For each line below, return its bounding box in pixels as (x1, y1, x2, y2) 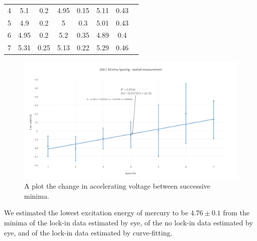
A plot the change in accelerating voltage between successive (24, 181, 211, 191)
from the (223, 207, 249, 218)
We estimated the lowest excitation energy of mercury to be (4, 207, 189, 218)
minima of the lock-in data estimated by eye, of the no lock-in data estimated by (4, 217, 253, 228)
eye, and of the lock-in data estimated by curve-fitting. (4, 227, 173, 237)
